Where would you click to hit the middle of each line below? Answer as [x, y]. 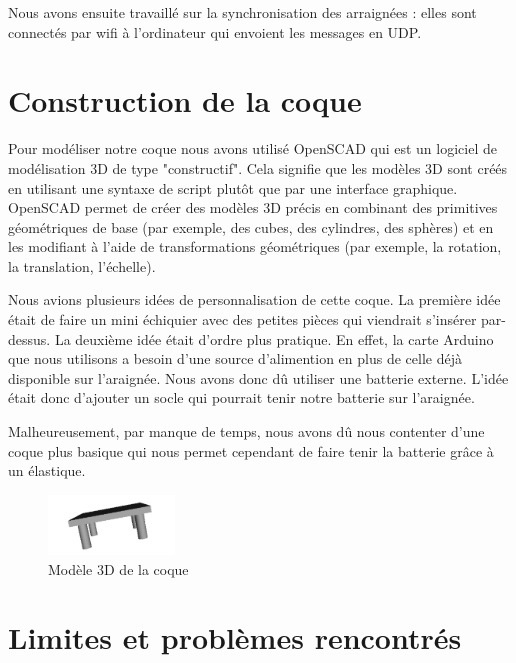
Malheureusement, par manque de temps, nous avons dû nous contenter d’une [246, 431]
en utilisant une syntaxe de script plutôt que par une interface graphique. [233, 187]
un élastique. [47, 470]
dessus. [29, 338]
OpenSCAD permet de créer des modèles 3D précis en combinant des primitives [253, 207]
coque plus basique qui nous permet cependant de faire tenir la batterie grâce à [251, 450]
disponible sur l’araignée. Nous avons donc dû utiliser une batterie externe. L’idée [258, 377]
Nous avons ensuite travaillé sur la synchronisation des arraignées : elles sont [242, 12]
